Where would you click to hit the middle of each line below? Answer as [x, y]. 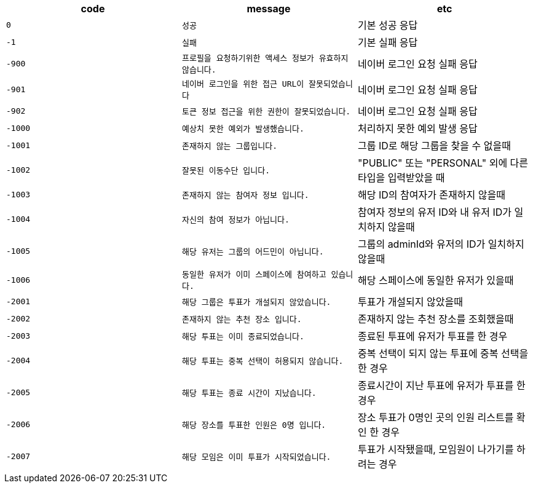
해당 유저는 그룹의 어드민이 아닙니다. [253, 251]
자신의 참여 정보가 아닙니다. [235, 219]
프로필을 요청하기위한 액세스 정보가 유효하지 [265, 58]
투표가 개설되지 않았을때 [410, 302]
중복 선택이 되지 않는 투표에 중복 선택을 [443, 353]
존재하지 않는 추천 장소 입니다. [242, 319]
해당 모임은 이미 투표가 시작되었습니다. [256, 457]
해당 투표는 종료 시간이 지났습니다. [249, 393]
